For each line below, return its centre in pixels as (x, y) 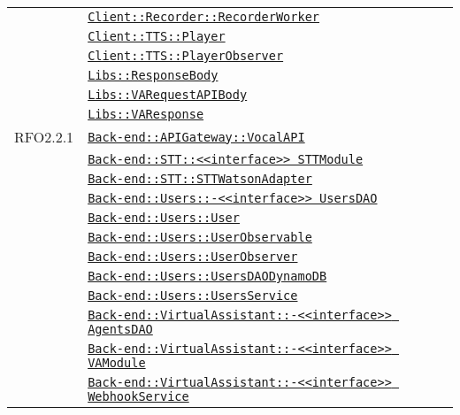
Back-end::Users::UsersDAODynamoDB (207, 276)
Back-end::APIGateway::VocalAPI (196, 137)
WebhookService (138, 396)
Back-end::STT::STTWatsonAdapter (200, 179)
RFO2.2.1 (44, 137)
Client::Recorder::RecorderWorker (204, 17)
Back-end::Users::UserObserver (193, 257)
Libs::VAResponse (146, 114)
